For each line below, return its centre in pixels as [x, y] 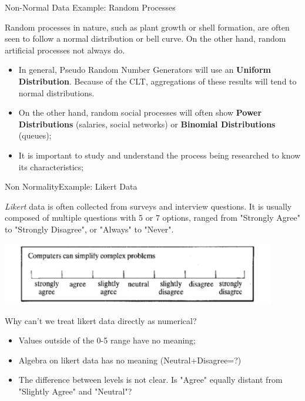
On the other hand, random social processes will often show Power [140, 112]
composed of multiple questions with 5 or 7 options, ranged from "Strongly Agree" [152, 218]
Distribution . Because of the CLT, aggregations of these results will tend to [157, 81]
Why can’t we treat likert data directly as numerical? [101, 320]
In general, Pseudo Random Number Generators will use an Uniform [145, 70]
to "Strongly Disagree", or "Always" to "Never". [89, 229]
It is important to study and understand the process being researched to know [160, 155]
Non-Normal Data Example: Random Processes [90, 7]
